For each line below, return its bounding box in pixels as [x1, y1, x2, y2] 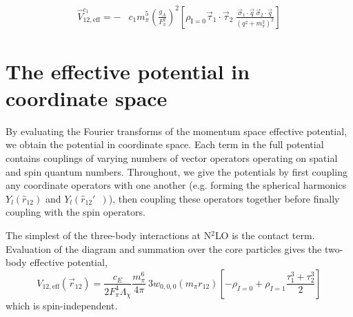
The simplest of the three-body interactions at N [6, 228, 212, 242]
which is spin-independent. [6, 298, 118, 312]
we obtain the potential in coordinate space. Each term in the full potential [6, 137, 324, 152]
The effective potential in [6, 57, 250, 85]
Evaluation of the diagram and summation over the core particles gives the [6, 241, 322, 256]
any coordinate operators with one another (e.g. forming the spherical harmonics [6, 178, 347, 192]
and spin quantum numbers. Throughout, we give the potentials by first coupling [6, 164, 347, 178]
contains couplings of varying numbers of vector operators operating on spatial [6, 151, 338, 165]
